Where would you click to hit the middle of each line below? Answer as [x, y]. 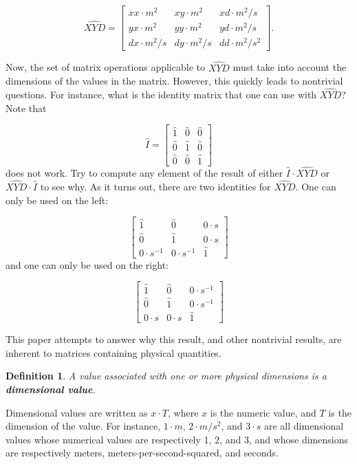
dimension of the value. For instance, [83, 426]
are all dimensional [304, 426]
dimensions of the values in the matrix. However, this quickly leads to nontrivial [174, 81]
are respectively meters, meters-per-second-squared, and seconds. [142, 453]
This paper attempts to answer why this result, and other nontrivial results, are [174, 339]
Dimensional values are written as [77, 412]
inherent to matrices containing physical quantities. [113, 352]
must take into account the [290, 67]
